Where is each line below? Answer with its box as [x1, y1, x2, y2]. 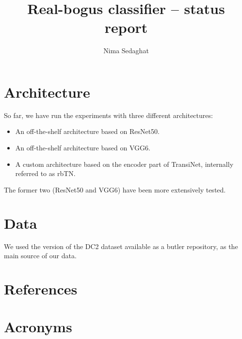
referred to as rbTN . [15, 168, 76, 178]
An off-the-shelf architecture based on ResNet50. [15, 126, 160, 136]
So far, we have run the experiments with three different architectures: [4, 110, 213, 120]
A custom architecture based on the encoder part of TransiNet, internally [15, 159, 234, 169]
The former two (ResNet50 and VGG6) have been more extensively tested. [4, 184, 226, 194]
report [104, 17, 148, 37]
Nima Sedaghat [103, 45, 149, 56]
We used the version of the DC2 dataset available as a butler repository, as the [4, 241, 238, 251]
